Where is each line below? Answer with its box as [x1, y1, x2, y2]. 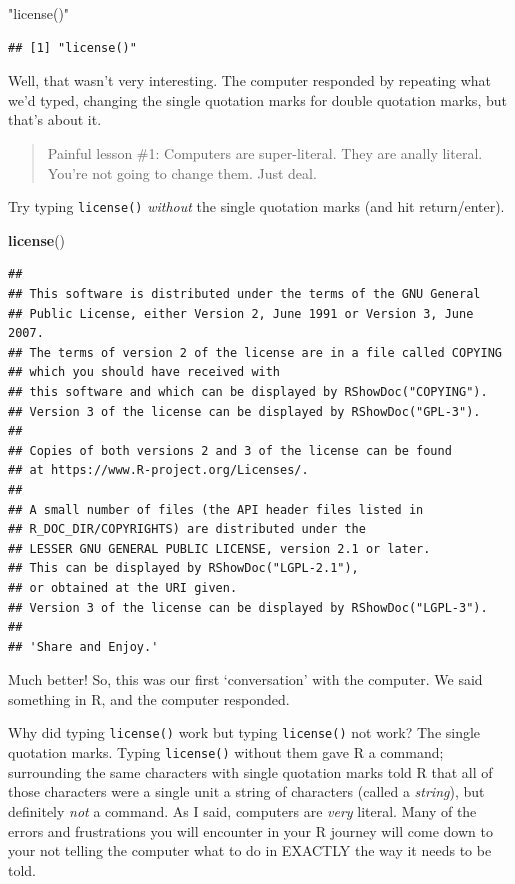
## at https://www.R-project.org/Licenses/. [8, 463, 309, 478]
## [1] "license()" [8, 40, 137, 55]
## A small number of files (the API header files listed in [8, 502, 424, 517]
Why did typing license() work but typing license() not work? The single [8, 722, 481, 743]
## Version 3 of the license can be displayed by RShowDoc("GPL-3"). [8, 404, 481, 419]
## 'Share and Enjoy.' [8, 639, 159, 654]
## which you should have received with [8, 365, 281, 380]
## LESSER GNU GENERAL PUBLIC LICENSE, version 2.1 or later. [8, 541, 431, 556]
